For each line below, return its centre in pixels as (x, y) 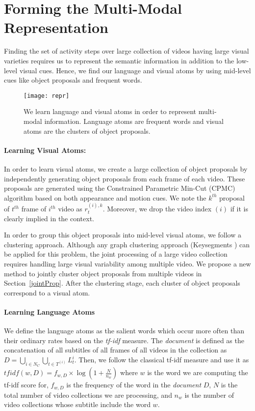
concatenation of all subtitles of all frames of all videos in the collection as (115, 350)
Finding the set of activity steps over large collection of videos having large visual (127, 51)
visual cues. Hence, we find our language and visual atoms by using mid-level (135, 70)
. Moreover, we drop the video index (157, 209)
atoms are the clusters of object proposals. (87, 131)
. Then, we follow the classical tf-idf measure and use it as (162, 360)
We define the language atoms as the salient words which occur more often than (124, 331)
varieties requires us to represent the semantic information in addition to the (119, 60)
